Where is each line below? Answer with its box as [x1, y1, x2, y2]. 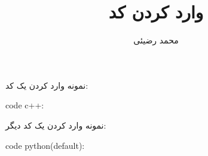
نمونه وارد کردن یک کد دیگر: [5, 118, 106, 131]
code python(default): [5, 139, 85, 151]
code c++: [5, 99, 44, 111]
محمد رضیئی [133, 34, 179, 46]
